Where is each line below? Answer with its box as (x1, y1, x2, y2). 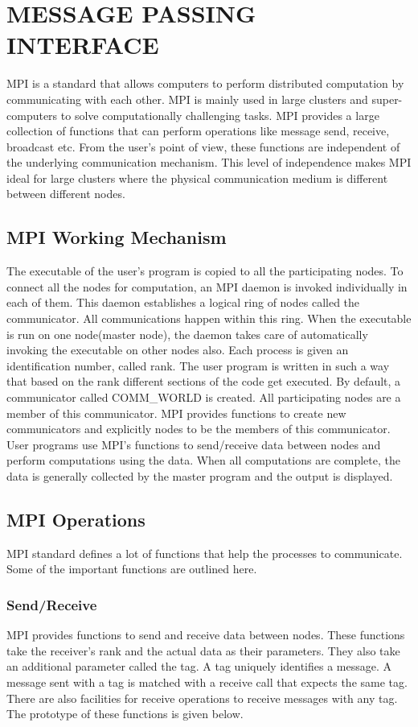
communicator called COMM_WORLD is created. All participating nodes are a (6, 389, 401, 406)
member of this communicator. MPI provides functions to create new (6, 404, 346, 421)
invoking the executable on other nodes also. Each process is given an (6, 341, 349, 358)
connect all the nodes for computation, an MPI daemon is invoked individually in (6, 278, 408, 295)
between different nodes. (6, 185, 125, 202)
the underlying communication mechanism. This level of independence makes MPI (6, 154, 412, 171)
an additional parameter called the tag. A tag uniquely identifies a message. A (6, 658, 392, 675)
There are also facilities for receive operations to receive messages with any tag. (6, 689, 398, 706)
